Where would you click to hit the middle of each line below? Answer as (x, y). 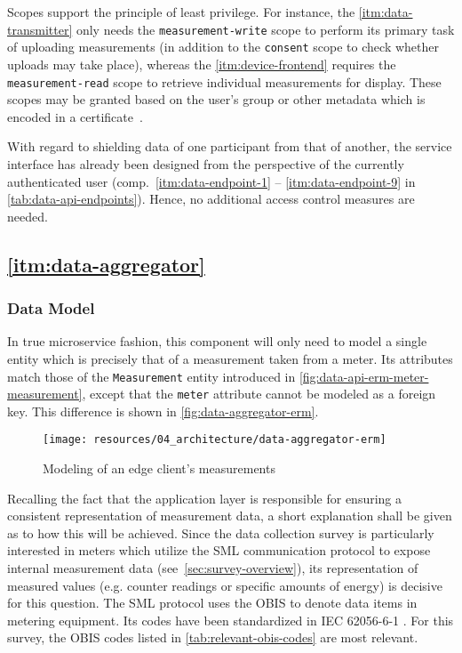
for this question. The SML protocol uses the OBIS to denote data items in (212, 603)
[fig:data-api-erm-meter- (364, 376)
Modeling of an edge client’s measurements (159, 468)
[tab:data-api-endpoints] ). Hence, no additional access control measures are (211, 199)
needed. (28, 216)
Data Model (51, 308)
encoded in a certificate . (75, 116)
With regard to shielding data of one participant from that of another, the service (230, 146)
